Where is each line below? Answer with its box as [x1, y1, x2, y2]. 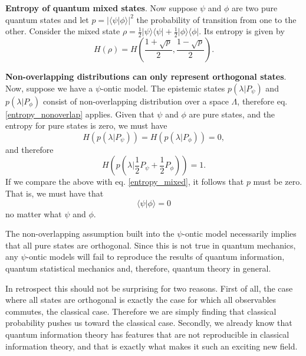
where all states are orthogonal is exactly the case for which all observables [5, 293, 277, 306]
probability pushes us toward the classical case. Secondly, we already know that [5, 316, 292, 329]
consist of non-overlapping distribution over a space [42, 94, 229, 107]
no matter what [5, 207, 62, 220]
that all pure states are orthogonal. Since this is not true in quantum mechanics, [5, 239, 296, 251]
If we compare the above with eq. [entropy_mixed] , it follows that [5, 175, 244, 188]
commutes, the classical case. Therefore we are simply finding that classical [5, 305, 277, 317]
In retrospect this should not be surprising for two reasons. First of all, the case [5, 282, 293, 294]
